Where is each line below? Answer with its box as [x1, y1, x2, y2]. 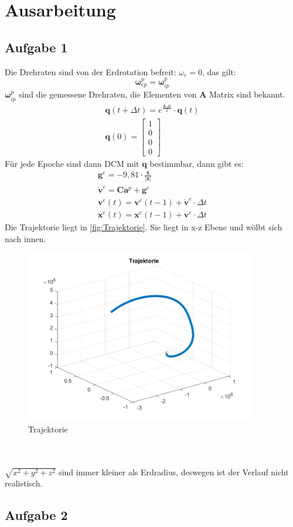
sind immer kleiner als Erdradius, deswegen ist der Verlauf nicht [59, 465, 289, 478]
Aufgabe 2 [5, 506, 68, 524]
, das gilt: [202, 65, 236, 78]
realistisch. [5, 477, 43, 489]
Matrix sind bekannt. [209, 88, 285, 100]
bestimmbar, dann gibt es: [149, 157, 244, 169]
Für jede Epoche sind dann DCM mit [5, 157, 139, 169]
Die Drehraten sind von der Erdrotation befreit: [5, 65, 176, 78]
